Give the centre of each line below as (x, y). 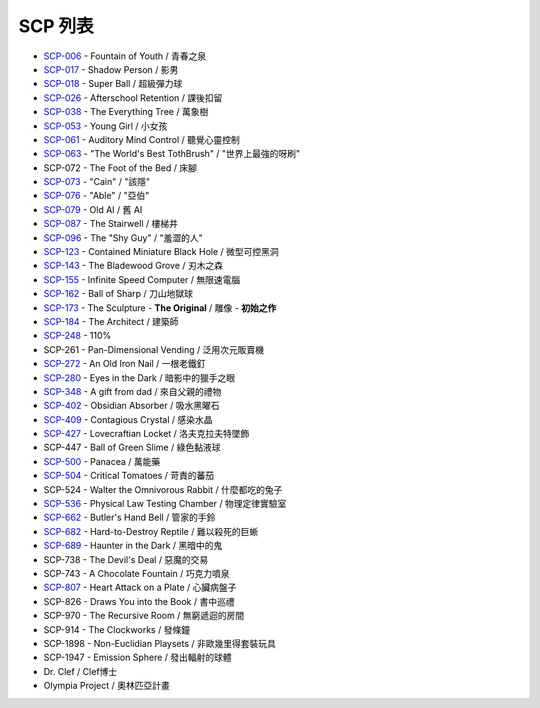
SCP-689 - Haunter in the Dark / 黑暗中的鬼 (133, 546)
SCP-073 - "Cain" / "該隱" (96, 182)
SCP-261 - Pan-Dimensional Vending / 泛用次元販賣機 (154, 349)
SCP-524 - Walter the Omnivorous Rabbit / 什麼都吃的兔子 (163, 489)
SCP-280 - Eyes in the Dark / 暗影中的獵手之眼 (139, 377)
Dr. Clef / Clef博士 (80, 671)
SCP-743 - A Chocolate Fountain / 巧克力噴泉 (136, 573)
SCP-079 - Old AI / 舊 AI (93, 209)
